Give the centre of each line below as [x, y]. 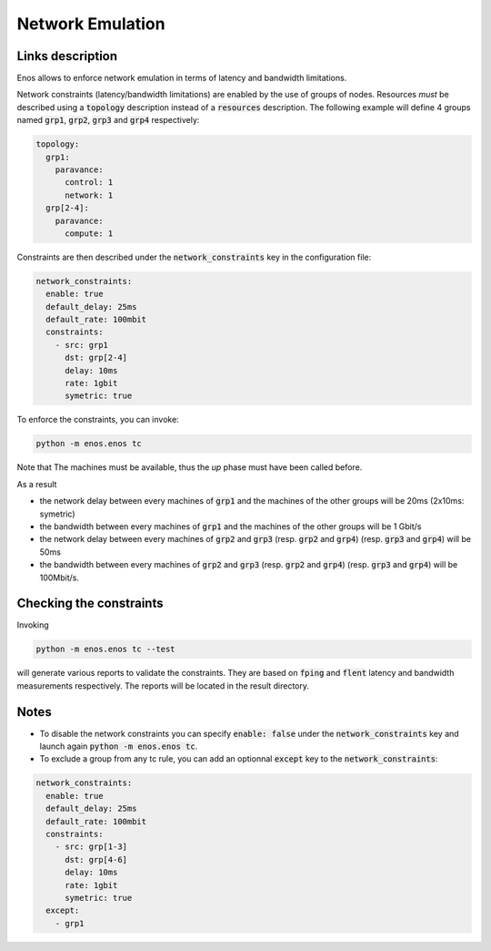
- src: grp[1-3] [91, 847]
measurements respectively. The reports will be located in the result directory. [163, 685]
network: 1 [89, 195]
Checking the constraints [90, 603]
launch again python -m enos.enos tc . [119, 746]
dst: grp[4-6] [96, 859]
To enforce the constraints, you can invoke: [98, 420]
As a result [37, 484]
